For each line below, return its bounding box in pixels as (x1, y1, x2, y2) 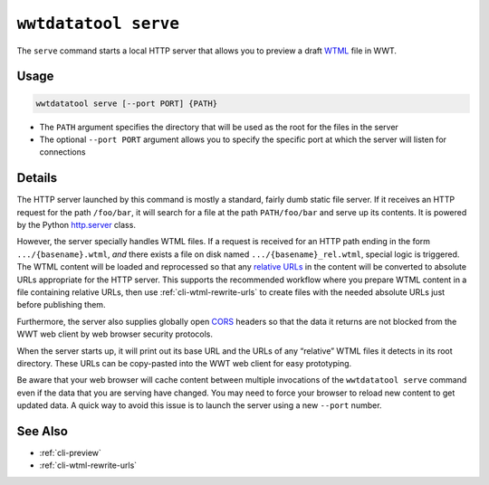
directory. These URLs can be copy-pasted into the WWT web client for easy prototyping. (16, 357, 352, 368)
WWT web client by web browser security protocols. (16, 328, 213, 339)
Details (16, 170, 58, 185)
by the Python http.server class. (16, 220, 136, 230)
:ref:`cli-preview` (39, 447, 101, 458)
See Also (16, 423, 68, 439)
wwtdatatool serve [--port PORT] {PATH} (35, 98, 217, 109)
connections (39, 147, 86, 157)
